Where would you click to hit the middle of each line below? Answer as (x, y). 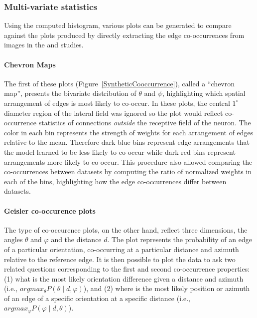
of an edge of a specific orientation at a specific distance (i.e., (97, 298)
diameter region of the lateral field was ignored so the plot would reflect (114, 113)
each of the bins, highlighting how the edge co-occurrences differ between (115, 181)
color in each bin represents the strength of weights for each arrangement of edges (129, 132)
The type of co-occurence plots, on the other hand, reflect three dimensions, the (126, 229)
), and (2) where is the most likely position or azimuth (167, 288)
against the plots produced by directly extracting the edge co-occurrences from (124, 35)
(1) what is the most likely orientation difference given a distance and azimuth (124, 278)
